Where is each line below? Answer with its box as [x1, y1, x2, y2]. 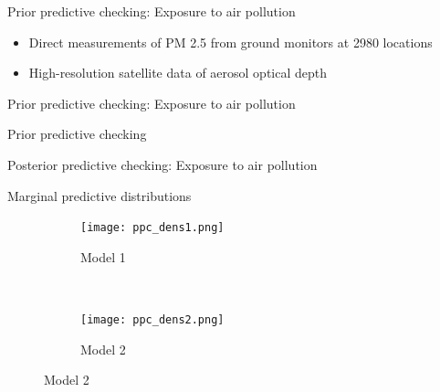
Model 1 [80, 247, 126, 266]
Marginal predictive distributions [7, 185, 192, 205]
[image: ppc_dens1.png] [80, 221, 225, 235]
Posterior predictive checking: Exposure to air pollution [7, 154, 318, 174]
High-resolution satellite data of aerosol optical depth [28, 63, 328, 82]
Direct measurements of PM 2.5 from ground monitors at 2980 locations [28, 32, 433, 51]
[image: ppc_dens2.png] [80, 313, 225, 326]
